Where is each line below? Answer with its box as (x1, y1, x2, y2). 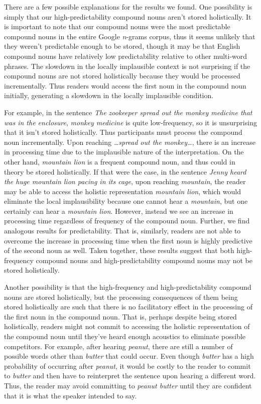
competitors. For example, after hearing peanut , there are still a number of (4, 341, 233, 351)
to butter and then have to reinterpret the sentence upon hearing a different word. (4, 370, 256, 381)
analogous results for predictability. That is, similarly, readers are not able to (4, 225, 241, 236)
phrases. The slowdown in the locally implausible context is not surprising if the (4, 60, 250, 71)
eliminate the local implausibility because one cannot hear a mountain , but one (4, 196, 248, 206)
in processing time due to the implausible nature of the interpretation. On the (4, 146, 244, 157)
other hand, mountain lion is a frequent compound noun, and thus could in (4, 156, 235, 167)
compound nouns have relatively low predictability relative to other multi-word (4, 50, 247, 61)
